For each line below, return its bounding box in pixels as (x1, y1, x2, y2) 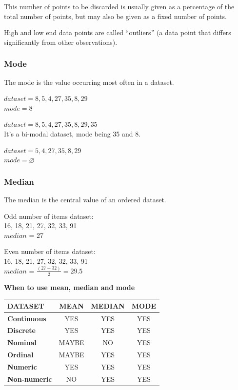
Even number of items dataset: (4, 246, 96, 256)
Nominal (7, 337, 37, 348)
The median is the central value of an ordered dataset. (4, 194, 166, 204)
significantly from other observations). (4, 37, 118, 47)
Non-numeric (7, 373, 52, 384)
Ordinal (7, 350, 34, 360)
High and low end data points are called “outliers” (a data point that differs (4, 27, 231, 38)
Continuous (7, 313, 46, 323)
